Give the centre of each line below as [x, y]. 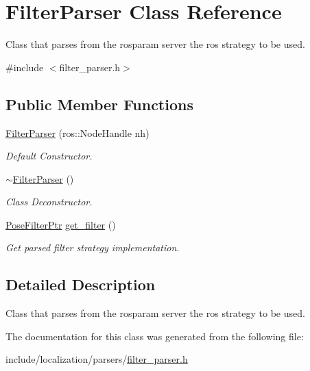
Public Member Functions [99, 104]
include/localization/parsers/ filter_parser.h [97, 359]
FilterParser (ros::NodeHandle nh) [77, 132]
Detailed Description [81, 284]
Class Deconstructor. [49, 202]
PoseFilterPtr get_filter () [61, 224]
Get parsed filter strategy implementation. [93, 247]
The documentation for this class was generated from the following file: [155, 336]
